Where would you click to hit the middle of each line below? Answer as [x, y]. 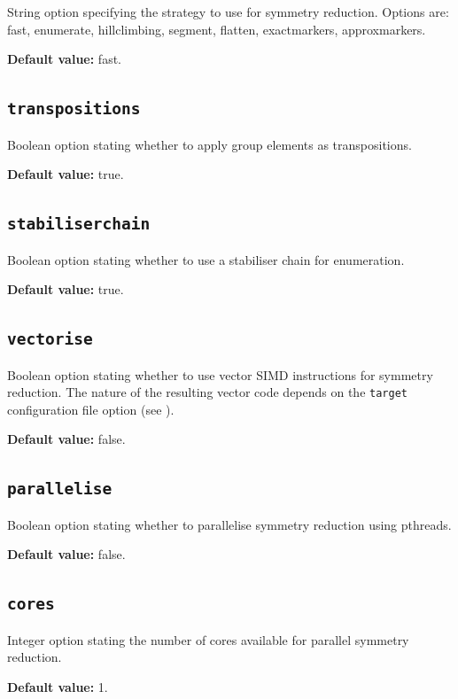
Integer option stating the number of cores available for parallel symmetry [208, 639]
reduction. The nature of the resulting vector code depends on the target [207, 392]
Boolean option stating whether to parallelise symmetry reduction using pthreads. [229, 524]
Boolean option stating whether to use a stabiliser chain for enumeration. [206, 259]
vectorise [50, 339]
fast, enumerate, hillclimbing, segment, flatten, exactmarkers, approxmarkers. [217, 29]
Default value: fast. [64, 59]
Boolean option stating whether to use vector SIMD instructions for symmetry [220, 374]
